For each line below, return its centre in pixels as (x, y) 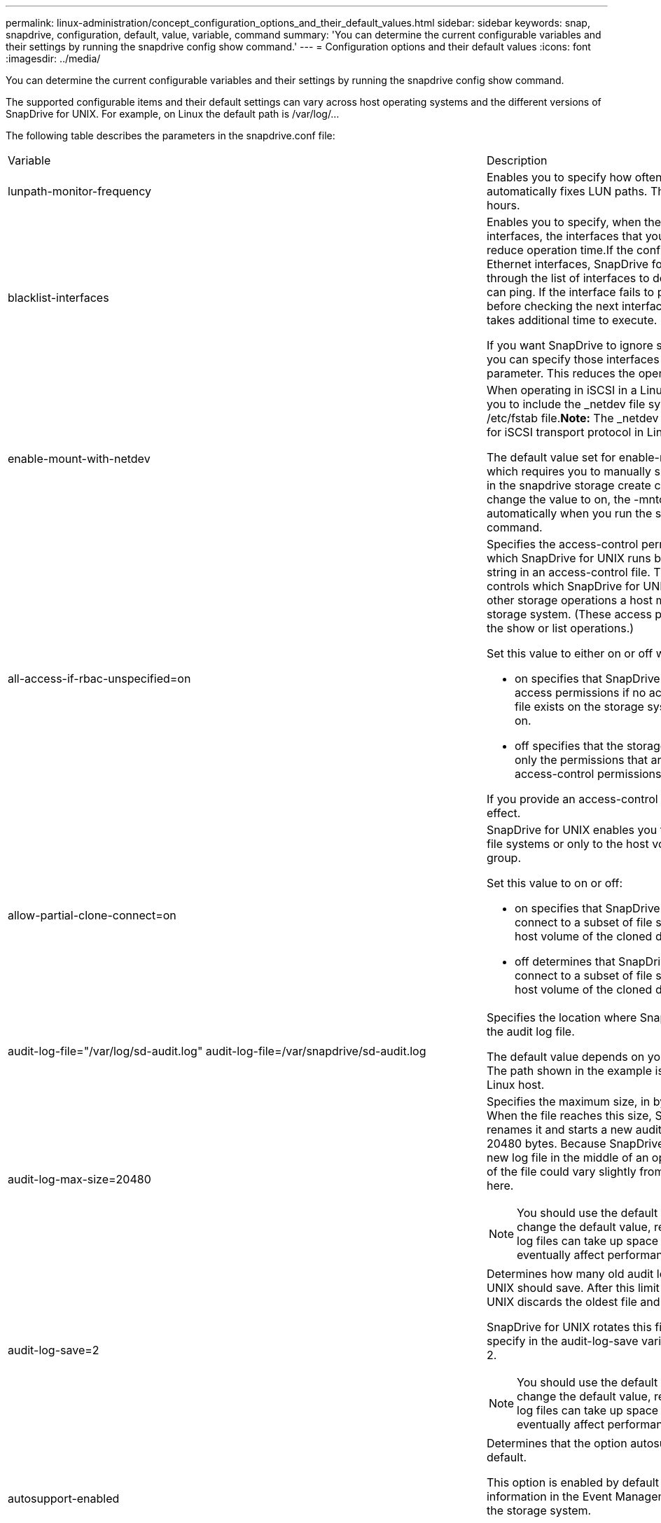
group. (503, 858)
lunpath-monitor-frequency (80, 191)
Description (517, 160)
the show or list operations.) (560, 628)
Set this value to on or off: (555, 883)
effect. (503, 813)
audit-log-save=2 (54, 1350)
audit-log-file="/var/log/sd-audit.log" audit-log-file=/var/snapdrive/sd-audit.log (217, 1051)
